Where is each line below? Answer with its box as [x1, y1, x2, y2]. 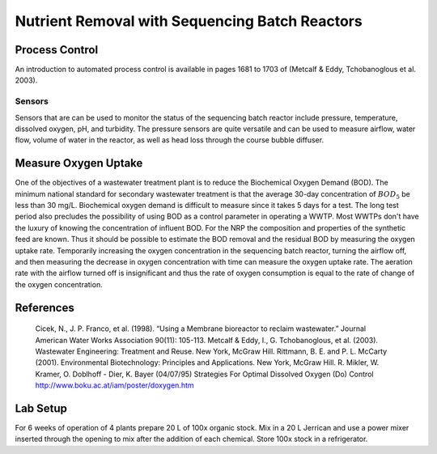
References [15, 300, 74, 315]
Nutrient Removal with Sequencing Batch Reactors [15, 12, 363, 30]
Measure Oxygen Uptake [15, 156, 143, 170]
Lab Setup [15, 401, 68, 415]
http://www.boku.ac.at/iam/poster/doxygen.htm [35, 380, 194, 390]
